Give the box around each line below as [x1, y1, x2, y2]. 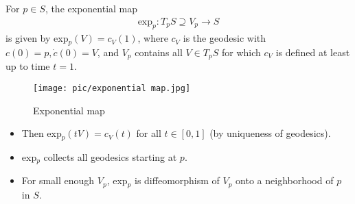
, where [137, 31, 168, 45]
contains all [135, 44, 183, 59]
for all [136, 126, 161, 140]
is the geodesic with [183, 31, 266, 45]
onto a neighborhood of [236, 173, 334, 188]
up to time [5, 59, 50, 73]
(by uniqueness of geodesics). [209, 126, 331, 140]
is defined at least [275, 44, 350, 59]
